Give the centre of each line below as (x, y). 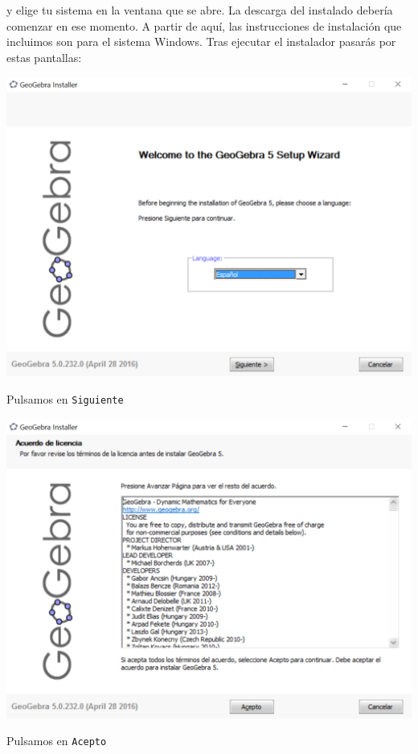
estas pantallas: (44, 57)
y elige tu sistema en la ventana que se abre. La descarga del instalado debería (200, 10)
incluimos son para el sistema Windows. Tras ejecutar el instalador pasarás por (201, 41)
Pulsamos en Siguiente (65, 399)
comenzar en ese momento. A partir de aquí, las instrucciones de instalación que (204, 25)
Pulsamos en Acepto (57, 741)
